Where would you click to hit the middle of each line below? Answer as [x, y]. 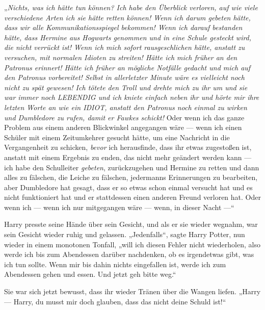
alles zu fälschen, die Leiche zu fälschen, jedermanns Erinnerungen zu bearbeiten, [131, 177]
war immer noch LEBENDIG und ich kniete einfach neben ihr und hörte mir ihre [132, 97]
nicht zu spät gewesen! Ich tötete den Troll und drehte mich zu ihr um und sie [126, 87]
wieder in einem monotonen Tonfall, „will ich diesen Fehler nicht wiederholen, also [132, 244]
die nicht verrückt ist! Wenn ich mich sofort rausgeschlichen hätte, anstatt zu [125, 47]
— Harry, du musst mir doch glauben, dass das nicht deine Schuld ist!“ [115, 301]
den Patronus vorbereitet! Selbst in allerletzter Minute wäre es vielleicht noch [124, 77]
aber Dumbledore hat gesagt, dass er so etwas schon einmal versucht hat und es [128, 187]
